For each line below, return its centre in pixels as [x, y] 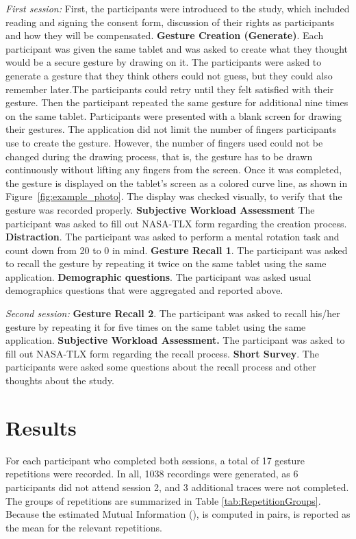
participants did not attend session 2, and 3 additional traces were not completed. [177, 487]
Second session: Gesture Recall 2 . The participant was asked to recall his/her [173, 313]
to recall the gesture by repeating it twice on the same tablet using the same [166, 263]
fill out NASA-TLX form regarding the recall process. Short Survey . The [162, 353]
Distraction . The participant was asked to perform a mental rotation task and [173, 237]
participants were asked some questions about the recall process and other [161, 367]
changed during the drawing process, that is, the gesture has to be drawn [159, 156]
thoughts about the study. [60, 380]
